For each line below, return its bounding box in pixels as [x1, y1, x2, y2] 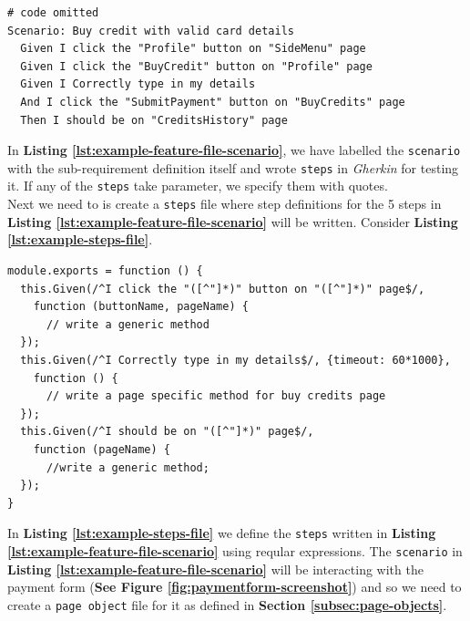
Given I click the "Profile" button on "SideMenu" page [20, 42, 366, 56]
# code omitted [7, 6, 99, 19]
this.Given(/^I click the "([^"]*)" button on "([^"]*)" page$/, [20, 282, 425, 295]
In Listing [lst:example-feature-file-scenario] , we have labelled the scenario [7, 140, 461, 160]
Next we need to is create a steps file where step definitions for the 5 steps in [7, 194, 442, 213]
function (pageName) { [33, 442, 170, 456]
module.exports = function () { [7, 264, 203, 277]
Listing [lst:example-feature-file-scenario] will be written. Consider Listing [7, 212, 458, 231]
